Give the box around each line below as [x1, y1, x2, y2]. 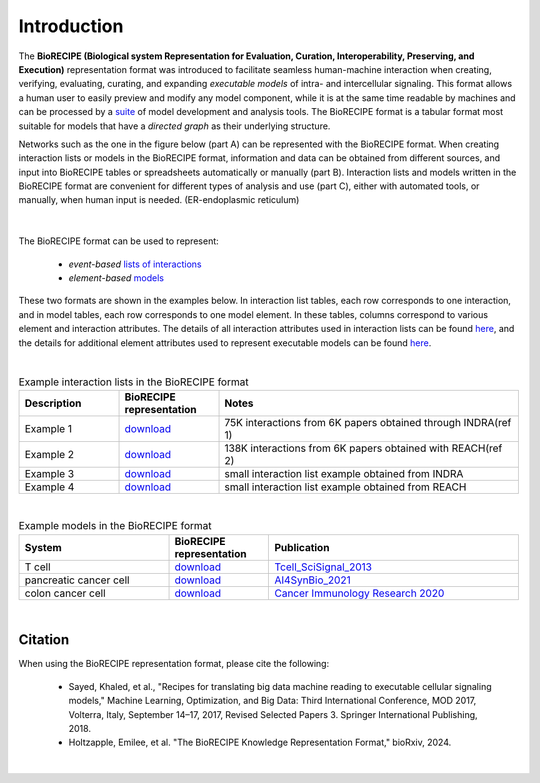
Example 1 [24, 421, 73, 435]
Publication [274, 540, 330, 554]
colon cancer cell [24, 586, 106, 600]
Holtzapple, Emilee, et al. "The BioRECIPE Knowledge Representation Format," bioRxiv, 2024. [68, 736, 452, 749]
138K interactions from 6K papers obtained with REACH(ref [224, 441, 503, 455]
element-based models [68, 272, 165, 284]
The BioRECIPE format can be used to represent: [18, 235, 219, 247]
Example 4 [24, 480, 75, 494]
